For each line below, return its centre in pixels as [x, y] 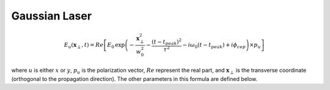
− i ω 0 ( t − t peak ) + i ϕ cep [214, 46]
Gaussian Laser [51, 16]
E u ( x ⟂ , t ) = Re [84, 46]
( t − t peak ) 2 [167, 42]
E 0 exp [116, 46]
